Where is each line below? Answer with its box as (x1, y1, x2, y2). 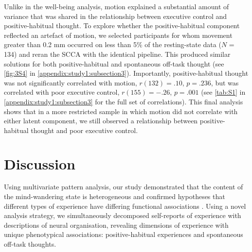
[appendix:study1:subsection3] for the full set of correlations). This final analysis (4, 96, 243, 106)
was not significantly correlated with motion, (4, 77, 137, 87)
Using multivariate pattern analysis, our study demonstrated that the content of (4, 182, 243, 192)
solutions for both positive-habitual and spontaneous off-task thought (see (4, 58, 224, 68)
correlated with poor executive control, (4, 87, 120, 97)
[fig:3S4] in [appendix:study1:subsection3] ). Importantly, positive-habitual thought (4, 68, 249, 78)
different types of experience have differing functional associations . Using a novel (4, 201, 246, 211)
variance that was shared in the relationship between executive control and (4, 11, 227, 21)
